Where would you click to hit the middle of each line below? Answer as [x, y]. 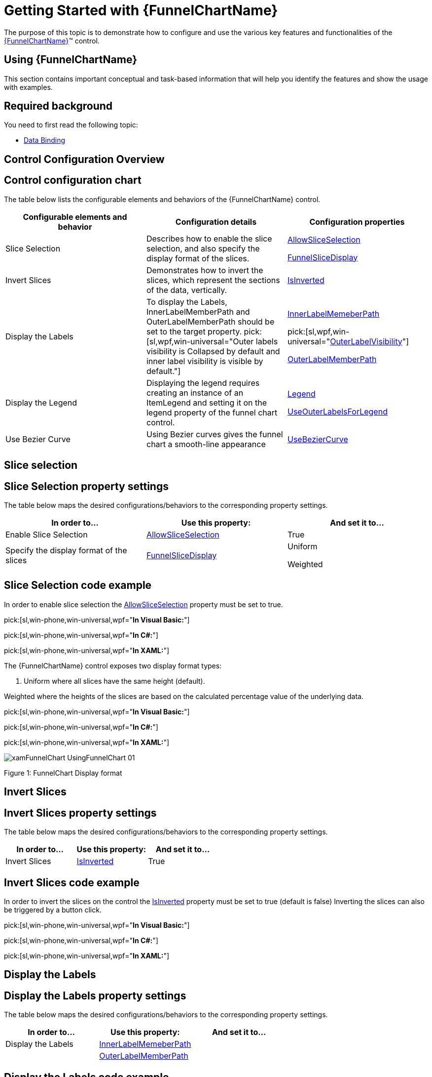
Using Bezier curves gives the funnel [215, 434]
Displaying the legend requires [203, 383]
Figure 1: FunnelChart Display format [63, 773]
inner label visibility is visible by [205, 361]
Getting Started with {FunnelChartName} [141, 10]
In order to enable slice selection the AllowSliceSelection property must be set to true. [144, 604]
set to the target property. [194, 331]
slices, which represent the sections [213, 280]
